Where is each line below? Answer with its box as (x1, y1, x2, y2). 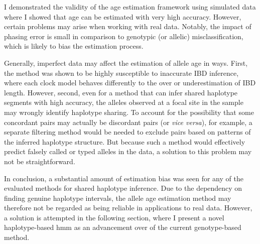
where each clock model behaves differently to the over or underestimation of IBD (4, 77, 256, 88)
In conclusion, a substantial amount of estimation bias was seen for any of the (4, 173, 243, 183)
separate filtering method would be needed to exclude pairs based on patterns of (4, 127, 251, 137)
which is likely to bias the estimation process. (4, 41, 144, 51)
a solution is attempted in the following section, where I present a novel (4, 212, 224, 222)
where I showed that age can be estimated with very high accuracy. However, (4, 11, 241, 22)
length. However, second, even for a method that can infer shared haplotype (4, 87, 238, 97)
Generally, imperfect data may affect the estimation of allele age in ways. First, (4, 57, 248, 68)
